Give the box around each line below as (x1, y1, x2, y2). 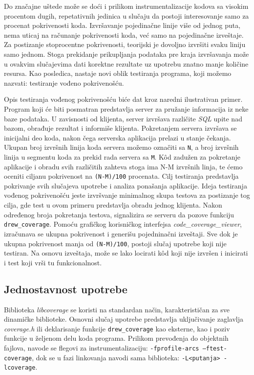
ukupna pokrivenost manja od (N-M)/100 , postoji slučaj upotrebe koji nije (4, 238, 227, 248)
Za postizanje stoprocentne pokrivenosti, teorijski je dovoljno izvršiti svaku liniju (4, 39, 246, 49)
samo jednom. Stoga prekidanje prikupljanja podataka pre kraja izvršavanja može (4, 48, 249, 59)
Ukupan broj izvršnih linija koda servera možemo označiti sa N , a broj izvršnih (4, 142, 239, 152)
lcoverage (4, 364, 36, 372)
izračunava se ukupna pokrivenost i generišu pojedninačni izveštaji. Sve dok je (4, 228, 238, 238)
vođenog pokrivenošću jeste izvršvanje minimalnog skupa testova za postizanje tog (4, 190, 250, 200)
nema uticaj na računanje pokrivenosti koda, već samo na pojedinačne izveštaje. (4, 29, 244, 40)
